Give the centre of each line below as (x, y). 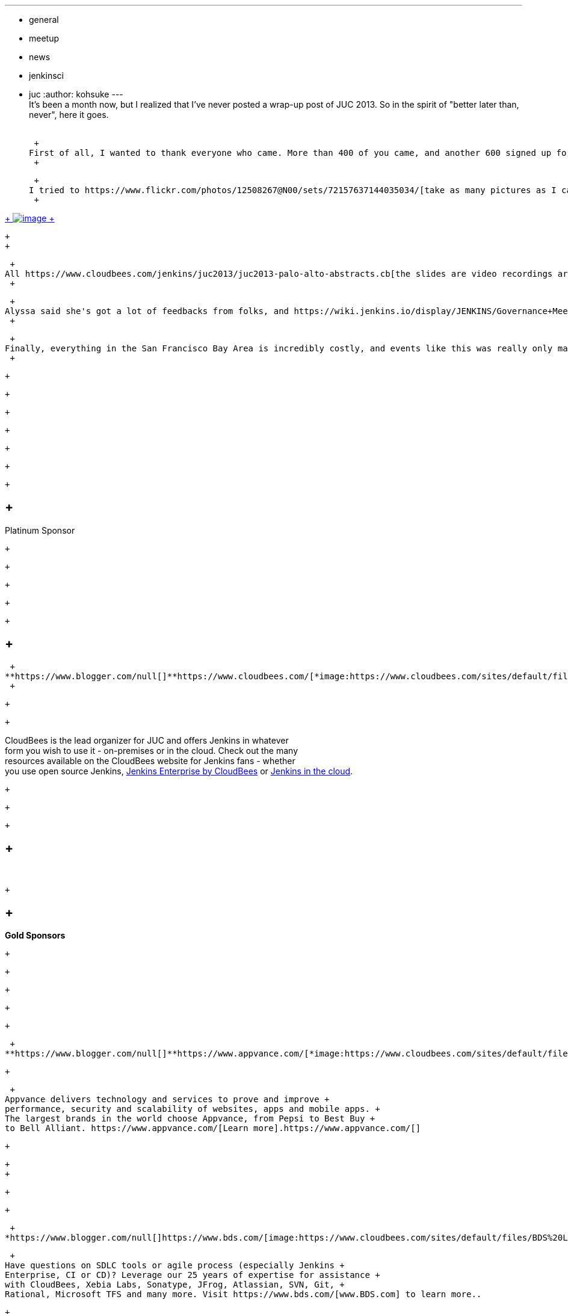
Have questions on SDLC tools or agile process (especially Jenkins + (175, 1266)
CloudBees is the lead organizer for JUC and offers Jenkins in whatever (147, 740)
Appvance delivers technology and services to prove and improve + (167, 1100)
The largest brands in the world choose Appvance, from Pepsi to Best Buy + (190, 1119)
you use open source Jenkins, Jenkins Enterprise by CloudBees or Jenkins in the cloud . (179, 771)
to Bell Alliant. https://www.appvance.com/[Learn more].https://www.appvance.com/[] (213, 1128)
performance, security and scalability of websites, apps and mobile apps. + (193, 1109)
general (44, 20)
